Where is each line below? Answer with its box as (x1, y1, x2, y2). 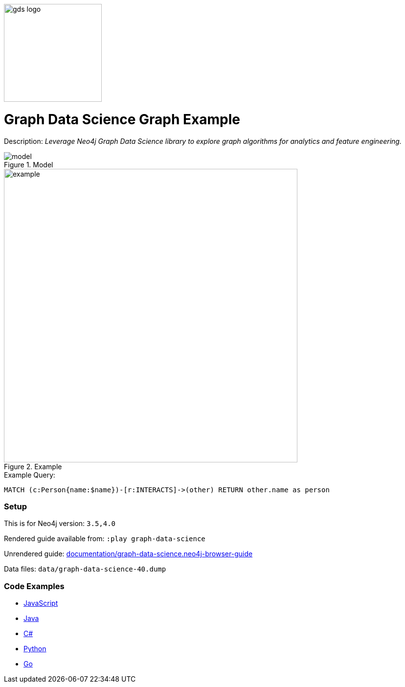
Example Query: (4, 470, 55, 479)
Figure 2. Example (4, 462, 62, 471)
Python (23, 644, 46, 653)
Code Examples (4, 581, 65, 591)
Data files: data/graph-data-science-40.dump (4, 565, 166, 573)
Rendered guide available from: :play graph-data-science (4, 534, 205, 543)
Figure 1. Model (4, 160, 53, 169)
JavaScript (23, 599, 58, 607)
